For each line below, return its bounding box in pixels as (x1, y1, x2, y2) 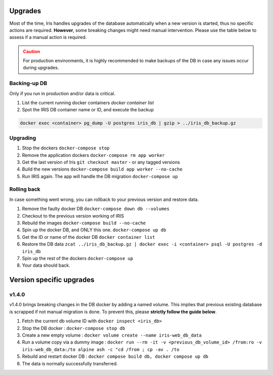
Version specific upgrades (9, 276, 95, 284)
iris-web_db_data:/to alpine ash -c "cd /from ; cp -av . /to (22, 347, 179, 352)
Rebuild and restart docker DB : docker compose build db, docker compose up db (22, 353, 209, 359)
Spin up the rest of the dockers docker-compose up (22, 255, 133, 261)
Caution (23, 48, 40, 54)
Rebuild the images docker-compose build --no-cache (22, 220, 146, 226)
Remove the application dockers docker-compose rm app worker (22, 152, 165, 158)
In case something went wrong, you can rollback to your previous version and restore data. (9, 196, 199, 202)
